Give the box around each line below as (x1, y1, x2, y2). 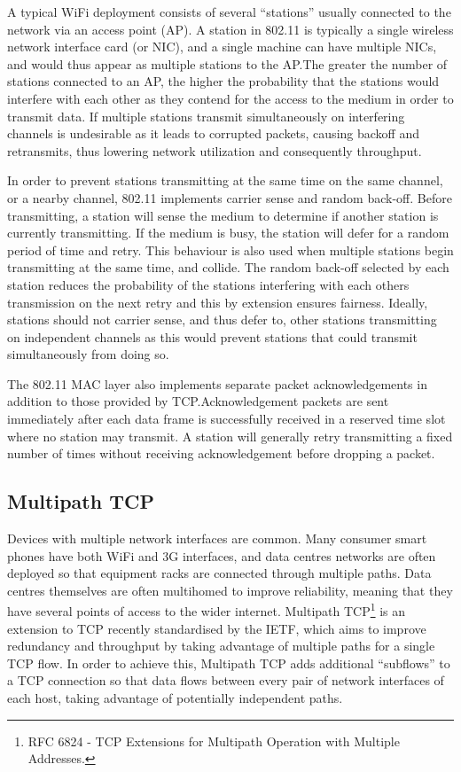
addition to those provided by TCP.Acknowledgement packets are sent (7, 392, 389, 410)
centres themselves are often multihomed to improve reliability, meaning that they (7, 581, 453, 599)
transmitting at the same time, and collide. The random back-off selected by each (7, 258, 449, 277)
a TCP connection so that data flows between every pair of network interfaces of (7, 671, 444, 690)
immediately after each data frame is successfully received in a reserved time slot (7, 409, 446, 428)
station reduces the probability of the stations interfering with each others (7, 275, 410, 293)
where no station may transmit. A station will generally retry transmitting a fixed (7, 426, 453, 445)
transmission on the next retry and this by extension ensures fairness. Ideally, (7, 292, 428, 311)
